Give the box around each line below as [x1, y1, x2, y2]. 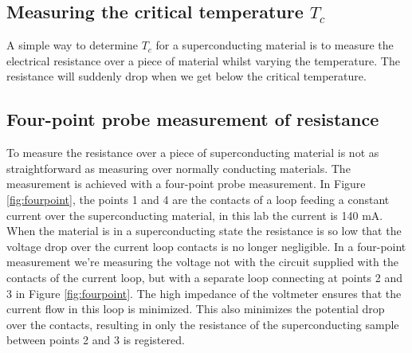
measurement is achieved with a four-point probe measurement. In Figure [6, 175, 366, 192]
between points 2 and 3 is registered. [6, 331, 185, 348]
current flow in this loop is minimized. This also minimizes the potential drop [6, 300, 385, 317]
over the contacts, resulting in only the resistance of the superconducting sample [6, 316, 399, 332]
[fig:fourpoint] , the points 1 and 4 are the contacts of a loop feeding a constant [6, 190, 390, 207]
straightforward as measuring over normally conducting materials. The [6, 159, 351, 176]
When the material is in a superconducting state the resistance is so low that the [6, 222, 402, 239]
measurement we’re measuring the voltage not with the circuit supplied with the [6, 253, 398, 270]
